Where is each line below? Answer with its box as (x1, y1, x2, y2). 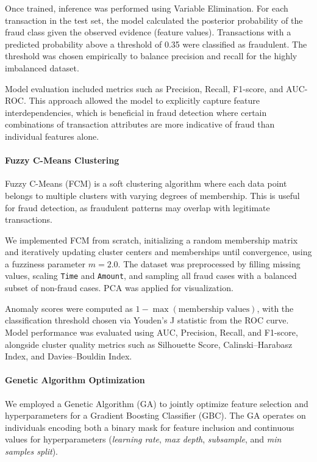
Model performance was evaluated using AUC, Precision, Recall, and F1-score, (5, 325, 298, 338)
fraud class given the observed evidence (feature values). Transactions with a (5, 26, 291, 38)
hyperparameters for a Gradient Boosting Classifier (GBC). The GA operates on (5, 409, 306, 422)
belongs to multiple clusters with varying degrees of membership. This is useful (5, 189, 300, 201)
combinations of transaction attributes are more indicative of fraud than (5, 118, 275, 131)
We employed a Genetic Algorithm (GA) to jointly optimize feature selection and (5, 397, 308, 410)
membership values (178, 305, 250, 314)
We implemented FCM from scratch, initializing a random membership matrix (5, 233, 298, 246)
